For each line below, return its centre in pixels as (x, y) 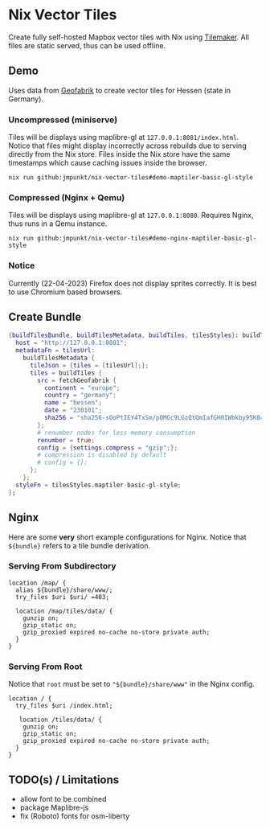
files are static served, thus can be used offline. (87, 45)
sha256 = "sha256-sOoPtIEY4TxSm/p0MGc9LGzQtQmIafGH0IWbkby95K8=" (155, 418)
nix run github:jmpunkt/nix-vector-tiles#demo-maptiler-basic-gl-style (131, 178)
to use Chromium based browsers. (65, 292)
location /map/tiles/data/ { (64, 611)
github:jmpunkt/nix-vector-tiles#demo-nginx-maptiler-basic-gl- (147, 239)
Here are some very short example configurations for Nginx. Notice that (127, 537)
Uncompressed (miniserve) (63, 120)
